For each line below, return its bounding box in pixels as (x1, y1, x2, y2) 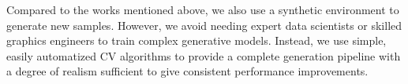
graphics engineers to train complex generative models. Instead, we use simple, (6, 32, 387, 49)
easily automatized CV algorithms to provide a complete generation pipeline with (6, 47, 401, 64)
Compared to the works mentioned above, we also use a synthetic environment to (6, 2, 399, 17)
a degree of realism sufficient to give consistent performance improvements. (6, 63, 369, 79)
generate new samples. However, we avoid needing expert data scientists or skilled (6, 16, 402, 33)
